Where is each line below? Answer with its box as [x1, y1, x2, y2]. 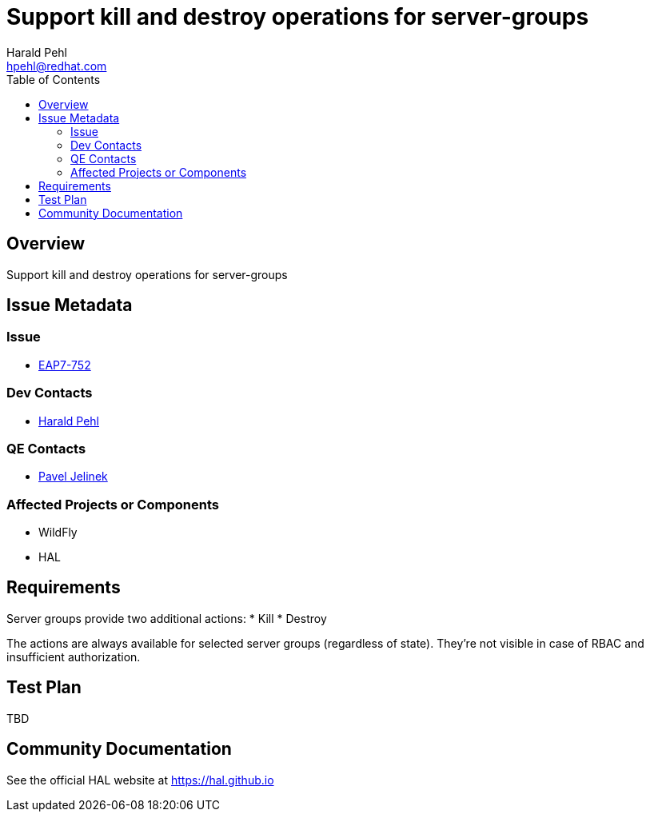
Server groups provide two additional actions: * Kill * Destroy [6, 611, 327, 625]
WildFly [38, 525, 78, 540]
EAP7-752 [38, 357, 91, 372]
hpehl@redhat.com [6, 58, 107, 73]
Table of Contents [6, 72, 101, 86]
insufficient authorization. [6, 649, 141, 664]
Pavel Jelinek [38, 469, 108, 484]
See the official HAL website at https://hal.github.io [6, 772, 274, 787]
